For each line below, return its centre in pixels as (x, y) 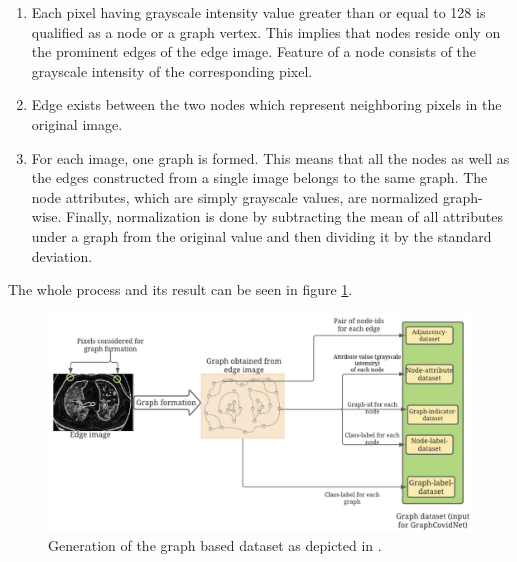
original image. (77, 123)
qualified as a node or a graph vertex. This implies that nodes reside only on (266, 31)
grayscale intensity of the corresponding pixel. (172, 70)
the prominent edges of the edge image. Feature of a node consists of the (254, 51)
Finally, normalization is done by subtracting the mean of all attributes (285, 216)
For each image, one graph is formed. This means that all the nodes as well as (270, 157)
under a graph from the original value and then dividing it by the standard (261, 235)
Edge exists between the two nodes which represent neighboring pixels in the (266, 104)
